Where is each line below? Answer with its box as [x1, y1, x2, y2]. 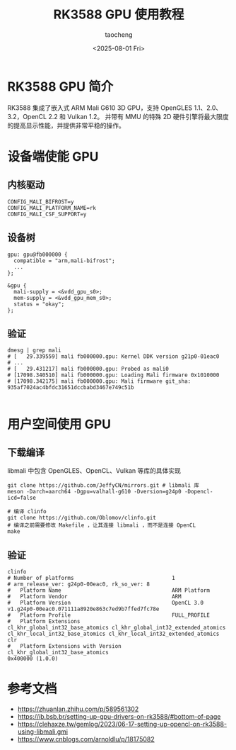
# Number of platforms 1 [7, 575, 175, 582]
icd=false [7, 494, 37, 502]
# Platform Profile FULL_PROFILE [7, 612, 211, 619]
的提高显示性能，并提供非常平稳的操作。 [7, 121, 125, 130]
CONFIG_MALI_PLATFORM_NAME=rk [7, 204, 97, 211]
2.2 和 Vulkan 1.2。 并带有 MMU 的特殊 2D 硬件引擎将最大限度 [48, 112, 230, 121]
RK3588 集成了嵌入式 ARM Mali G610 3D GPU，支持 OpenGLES [7, 103, 193, 112]
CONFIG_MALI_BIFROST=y [7, 198, 74, 206]
